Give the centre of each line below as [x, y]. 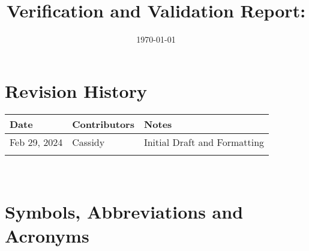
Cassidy [88, 142]
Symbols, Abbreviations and [124, 212]
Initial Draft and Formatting [204, 142]
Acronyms [47, 235]
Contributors [103, 124]
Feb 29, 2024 [36, 142]
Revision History [76, 90]
